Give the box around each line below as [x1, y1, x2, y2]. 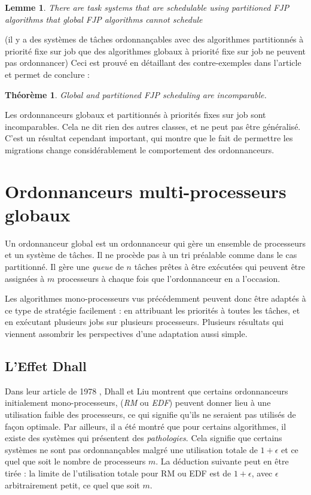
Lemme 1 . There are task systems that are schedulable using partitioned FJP [5, 1, 289, 13]
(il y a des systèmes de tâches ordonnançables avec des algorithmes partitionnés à [5, 33, 304, 45]
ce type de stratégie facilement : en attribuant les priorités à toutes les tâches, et [5, 303, 300, 316]
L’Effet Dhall [5, 356, 87, 375]
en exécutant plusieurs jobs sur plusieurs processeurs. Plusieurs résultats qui [5, 315, 284, 328]
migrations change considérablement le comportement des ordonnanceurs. [5, 143, 275, 156]
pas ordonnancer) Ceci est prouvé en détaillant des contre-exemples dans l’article [5, 56, 301, 69]
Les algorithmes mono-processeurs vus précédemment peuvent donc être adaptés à [5, 292, 306, 305]
